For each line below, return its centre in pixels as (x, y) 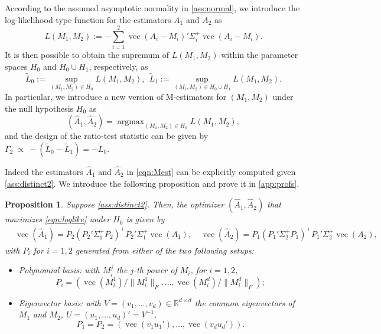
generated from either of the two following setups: (165, 250)
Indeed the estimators (44, 171)
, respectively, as (118, 66)
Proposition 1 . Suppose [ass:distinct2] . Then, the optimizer (115, 204)
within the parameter (260, 55)
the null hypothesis (39, 108)
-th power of (155, 270)
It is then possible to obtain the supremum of (87, 55)
